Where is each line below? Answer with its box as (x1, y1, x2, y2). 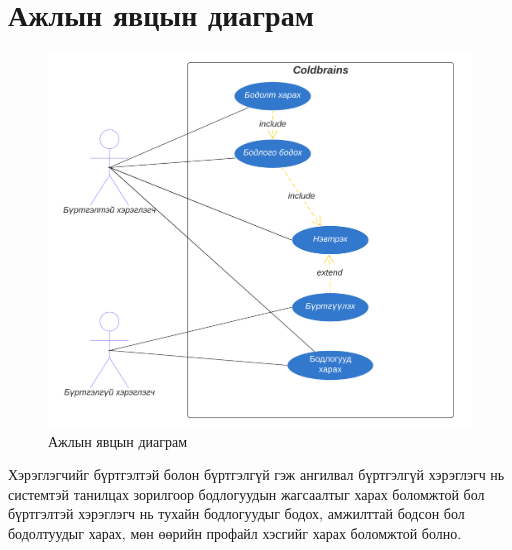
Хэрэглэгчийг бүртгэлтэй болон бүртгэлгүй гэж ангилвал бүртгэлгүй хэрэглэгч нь (8, 464, 505, 485)
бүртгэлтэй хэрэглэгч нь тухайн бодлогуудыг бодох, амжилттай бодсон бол (8, 503, 465, 524)
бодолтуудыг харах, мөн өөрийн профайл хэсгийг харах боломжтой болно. (8, 522, 462, 543)
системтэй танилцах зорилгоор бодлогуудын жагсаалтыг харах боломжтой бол (8, 483, 485, 504)
